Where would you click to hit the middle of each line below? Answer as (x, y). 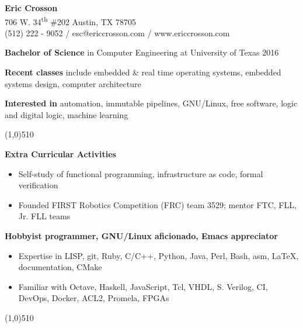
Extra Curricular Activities (60, 154)
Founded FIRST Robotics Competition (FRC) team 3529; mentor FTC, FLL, (157, 204)
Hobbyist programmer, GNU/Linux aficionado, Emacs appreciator (141, 235)
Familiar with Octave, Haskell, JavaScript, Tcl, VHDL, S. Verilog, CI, (143, 286)
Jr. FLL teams (44, 216)
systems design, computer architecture (73, 83)
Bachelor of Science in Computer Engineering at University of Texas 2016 (142, 52)
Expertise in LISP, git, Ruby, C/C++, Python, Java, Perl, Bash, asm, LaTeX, (159, 255)
